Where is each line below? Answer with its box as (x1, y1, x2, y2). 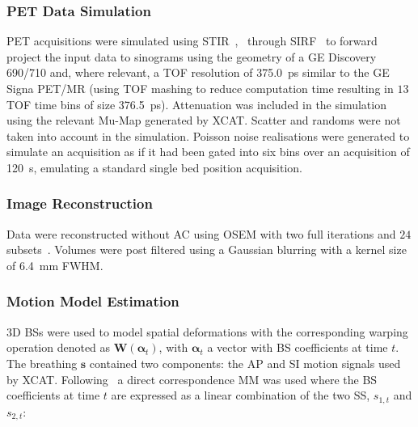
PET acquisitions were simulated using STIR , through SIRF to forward (6, 32, 378, 49)
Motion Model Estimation (6, 291, 179, 311)
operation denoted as (6, 339, 111, 356)
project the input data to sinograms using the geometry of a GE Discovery (6, 48, 377, 65)
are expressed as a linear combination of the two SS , (111, 387, 370, 404)
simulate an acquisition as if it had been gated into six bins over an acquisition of (6, 143, 410, 160)
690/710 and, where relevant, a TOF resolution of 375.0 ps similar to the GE (6, 64, 390, 81)
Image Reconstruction (6, 193, 153, 213)
